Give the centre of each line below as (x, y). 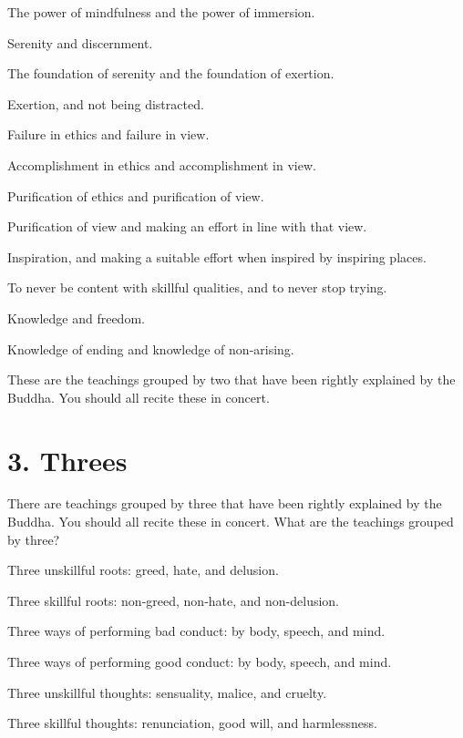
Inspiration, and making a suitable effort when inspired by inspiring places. (217, 256)
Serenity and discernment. (80, 42)
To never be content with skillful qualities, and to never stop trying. (197, 287)
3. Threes (67, 460)
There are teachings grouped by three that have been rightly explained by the (225, 503)
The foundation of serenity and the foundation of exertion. (171, 73)
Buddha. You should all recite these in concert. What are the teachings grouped (231, 522)
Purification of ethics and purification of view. (136, 195)
